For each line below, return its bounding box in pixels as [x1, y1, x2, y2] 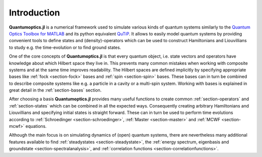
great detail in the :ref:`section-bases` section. [9, 87, 102, 93]
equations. [25, 124, 47, 129]
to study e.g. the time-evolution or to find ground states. [9, 44, 121, 50]
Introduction [9, 7, 60, 18]
